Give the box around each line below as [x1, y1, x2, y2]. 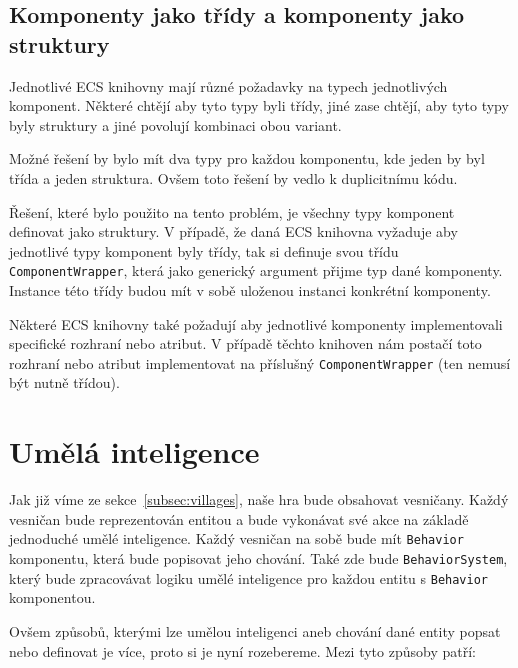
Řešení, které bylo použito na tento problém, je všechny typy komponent [9, 201, 455, 222]
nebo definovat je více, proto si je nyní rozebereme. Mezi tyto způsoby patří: [9, 640, 476, 661]
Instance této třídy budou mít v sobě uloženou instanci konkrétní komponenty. [9, 280, 491, 300]
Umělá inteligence [9, 431, 260, 472]
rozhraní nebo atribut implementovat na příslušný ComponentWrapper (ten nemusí [9, 352, 511, 373]
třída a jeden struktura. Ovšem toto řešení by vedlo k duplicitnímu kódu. [9, 167, 458, 188]
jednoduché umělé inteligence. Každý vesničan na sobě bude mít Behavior [9, 528, 464, 549]
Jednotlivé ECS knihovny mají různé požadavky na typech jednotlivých [9, 75, 448, 96]
